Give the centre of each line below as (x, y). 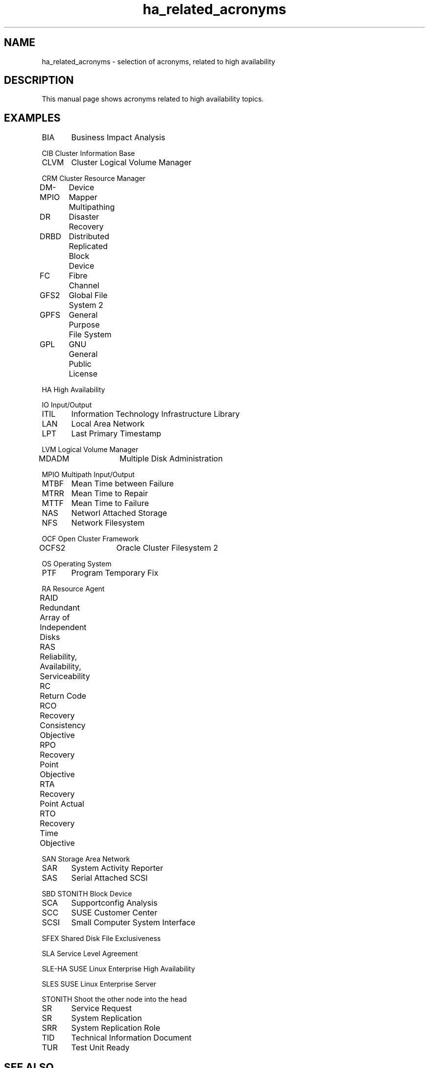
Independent (63, 627)
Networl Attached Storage (119, 513)
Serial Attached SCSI (109, 878)
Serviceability (65, 676)
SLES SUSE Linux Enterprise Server (99, 984)
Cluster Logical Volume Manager (131, 163)
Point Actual (62, 804)
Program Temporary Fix (115, 573)
